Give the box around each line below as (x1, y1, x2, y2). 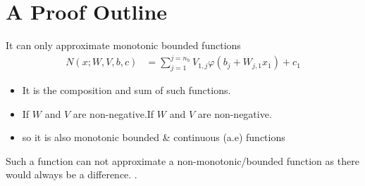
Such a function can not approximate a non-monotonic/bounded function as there (6, 153, 359, 168)
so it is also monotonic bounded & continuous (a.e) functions (22, 130, 285, 145)
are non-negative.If (73, 106, 154, 121)
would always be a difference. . (6, 167, 137, 182)
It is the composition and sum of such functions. (22, 83, 231, 98)
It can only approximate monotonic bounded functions (6, 38, 241, 53)
